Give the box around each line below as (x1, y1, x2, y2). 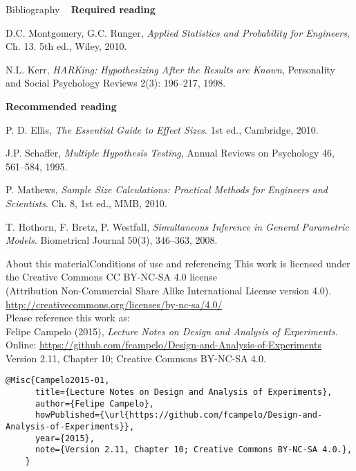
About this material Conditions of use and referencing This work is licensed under (6, 256, 350, 270)
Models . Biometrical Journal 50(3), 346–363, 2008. (6, 233, 218, 247)
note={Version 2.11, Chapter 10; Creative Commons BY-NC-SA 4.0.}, (35, 445, 353, 455)
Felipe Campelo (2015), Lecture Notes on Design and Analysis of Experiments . (6, 323, 338, 338)
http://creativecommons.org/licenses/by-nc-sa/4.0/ (6, 296, 223, 311)
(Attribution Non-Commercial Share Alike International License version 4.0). (6, 283, 332, 297)
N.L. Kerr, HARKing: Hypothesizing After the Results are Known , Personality (6, 62, 335, 76)
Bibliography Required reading (6, 2, 156, 16)
